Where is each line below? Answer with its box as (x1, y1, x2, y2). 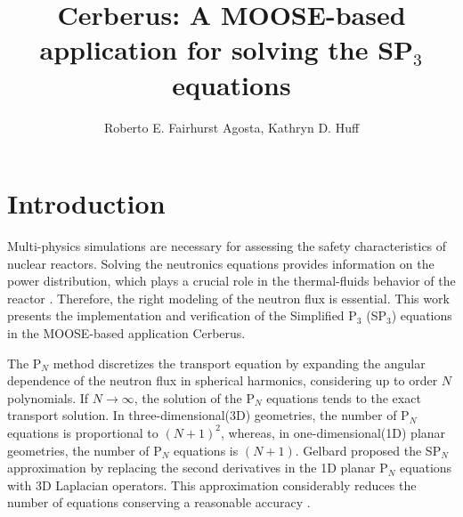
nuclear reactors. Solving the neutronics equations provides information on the (7, 254, 435, 272)
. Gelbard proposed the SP (295, 440, 442, 459)
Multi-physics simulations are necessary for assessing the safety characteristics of (7, 237, 447, 255)
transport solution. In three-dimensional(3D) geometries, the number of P (7, 406, 410, 424)
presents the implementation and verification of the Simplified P (7, 306, 357, 325)
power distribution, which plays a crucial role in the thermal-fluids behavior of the (7, 271, 456, 290)
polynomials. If (7, 388, 89, 407)
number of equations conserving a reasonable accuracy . (7, 493, 311, 512)
